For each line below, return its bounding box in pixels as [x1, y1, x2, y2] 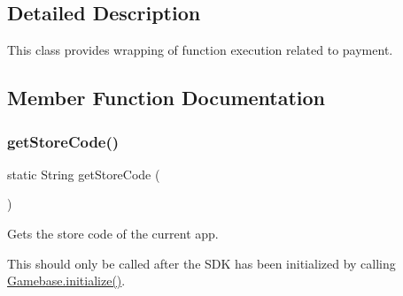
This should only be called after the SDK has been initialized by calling [7, 254, 396, 272]
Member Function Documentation [7, 84, 326, 111]
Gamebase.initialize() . [7, 271, 126, 290]
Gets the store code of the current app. [7, 224, 219, 242]
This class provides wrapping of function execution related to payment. [7, 41, 393, 59]
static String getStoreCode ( [7, 164, 160, 183]
